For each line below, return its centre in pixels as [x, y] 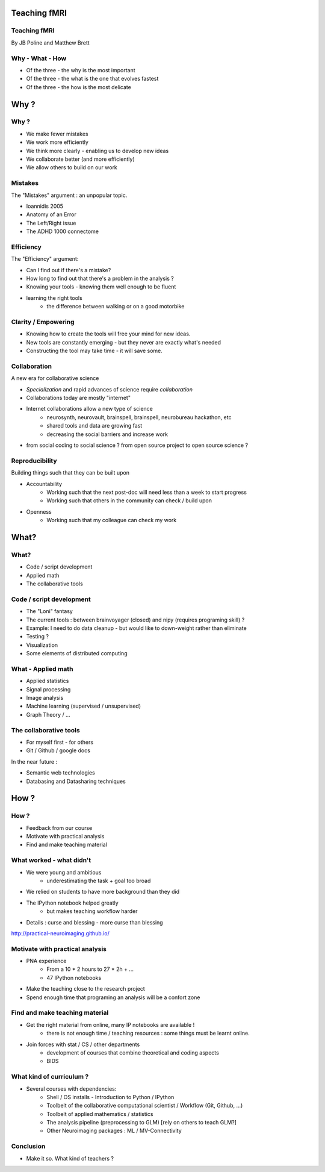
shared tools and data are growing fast [94, 426]
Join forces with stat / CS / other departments [83, 1044]
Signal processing [48, 689]
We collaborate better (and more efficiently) [80, 159]
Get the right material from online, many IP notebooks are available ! [110, 1024]
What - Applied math [42, 669]
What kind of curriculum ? [50, 1077]
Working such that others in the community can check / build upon [129, 500]
